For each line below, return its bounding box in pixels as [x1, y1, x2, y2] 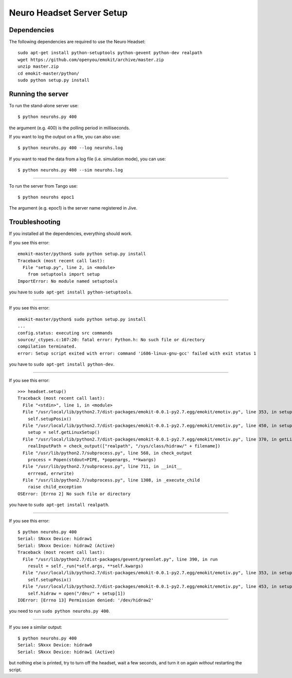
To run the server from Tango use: [9, 183, 78, 189]
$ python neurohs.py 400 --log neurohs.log [18, 145, 123, 151]
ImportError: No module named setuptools [18, 278, 118, 284]
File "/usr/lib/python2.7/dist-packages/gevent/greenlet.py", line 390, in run [22, 556, 218, 562]
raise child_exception [27, 484, 82, 490]
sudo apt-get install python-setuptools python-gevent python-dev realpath [18, 50, 202, 56]
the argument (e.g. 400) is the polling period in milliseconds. [9, 125, 130, 131]
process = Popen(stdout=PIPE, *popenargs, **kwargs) [27, 457, 157, 463]
